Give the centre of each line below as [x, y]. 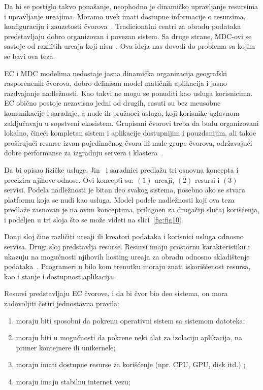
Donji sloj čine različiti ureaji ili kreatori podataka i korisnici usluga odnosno [124, 236]
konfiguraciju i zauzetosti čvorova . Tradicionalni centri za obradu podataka [123, 26]
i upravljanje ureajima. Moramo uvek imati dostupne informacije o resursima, [125, 16]
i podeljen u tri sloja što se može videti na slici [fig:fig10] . [94, 219]
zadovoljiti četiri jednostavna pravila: [62, 303]
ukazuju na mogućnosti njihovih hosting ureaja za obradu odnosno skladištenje [127, 256]
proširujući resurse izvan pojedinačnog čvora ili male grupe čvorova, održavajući [128, 142]
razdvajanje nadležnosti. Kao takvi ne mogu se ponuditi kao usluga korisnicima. [128, 93]
